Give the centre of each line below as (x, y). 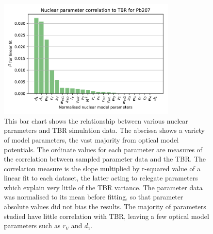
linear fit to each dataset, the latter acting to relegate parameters (101, 178)
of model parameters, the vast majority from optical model (91, 139)
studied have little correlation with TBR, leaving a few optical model (106, 216)
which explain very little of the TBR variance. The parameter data (103, 187)
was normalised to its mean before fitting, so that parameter (94, 197)
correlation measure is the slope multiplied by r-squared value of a (102, 168)
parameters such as (32, 225)
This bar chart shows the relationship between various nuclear (96, 120)
